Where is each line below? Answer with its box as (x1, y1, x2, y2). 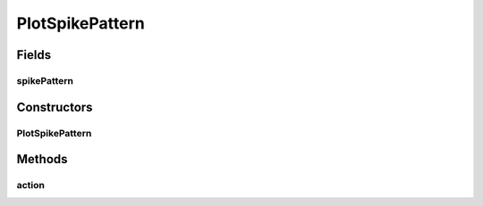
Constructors (16, 99, 93, 115)
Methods (16, 152, 68, 167)
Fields (16, 47, 52, 62)
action (16, 179, 45, 192)
